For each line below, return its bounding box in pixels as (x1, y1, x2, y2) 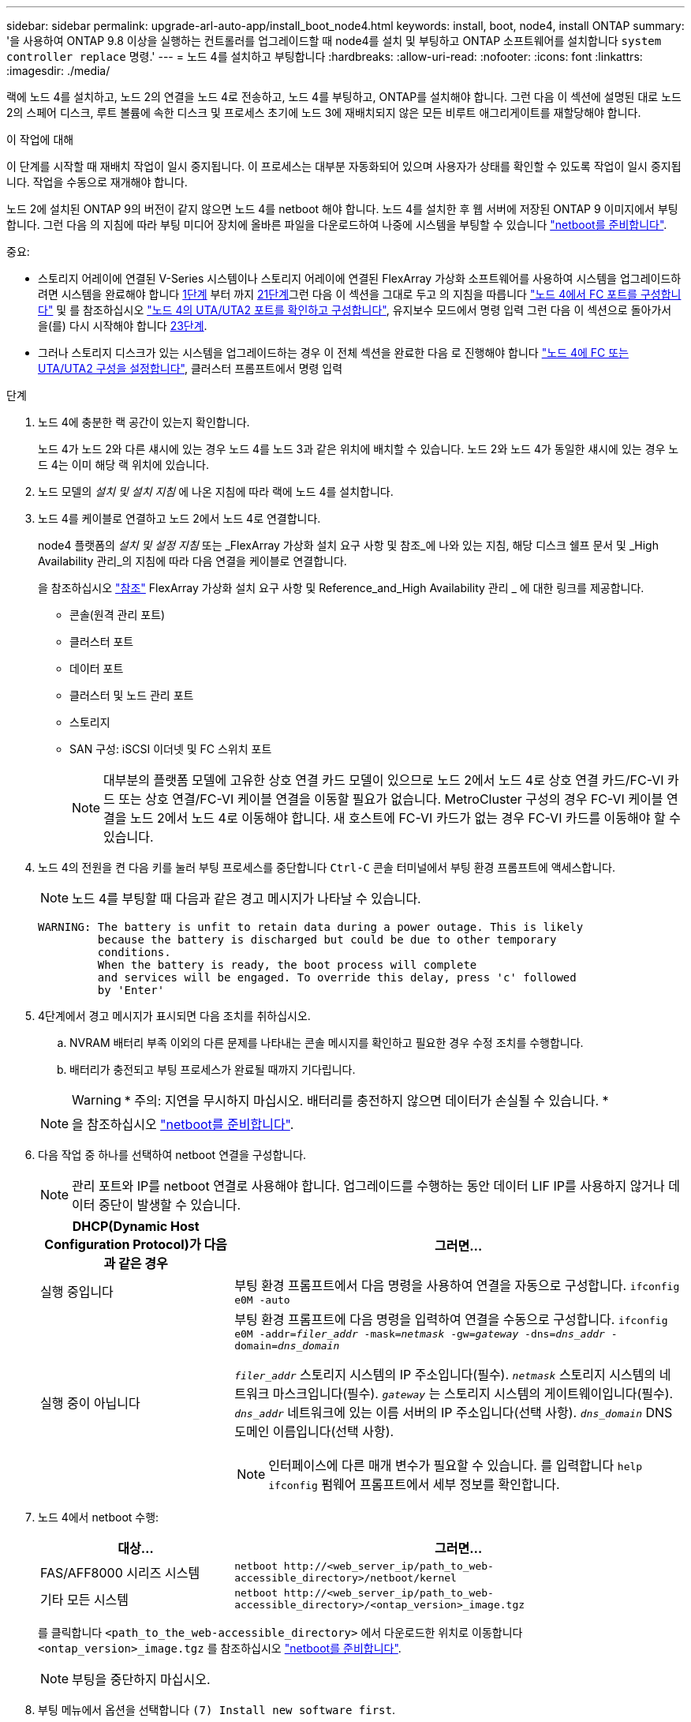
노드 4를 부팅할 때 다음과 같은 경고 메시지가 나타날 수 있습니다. (72, 891, 421, 906)
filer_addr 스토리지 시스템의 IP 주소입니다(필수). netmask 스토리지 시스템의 (234, 1367, 656, 1382)
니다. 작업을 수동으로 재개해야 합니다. (6, 175, 188, 189)
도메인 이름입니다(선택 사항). (234, 1424, 394, 1439)
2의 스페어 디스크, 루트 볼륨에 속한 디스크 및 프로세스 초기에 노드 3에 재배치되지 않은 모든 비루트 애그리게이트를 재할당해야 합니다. (6, 106, 641, 119)
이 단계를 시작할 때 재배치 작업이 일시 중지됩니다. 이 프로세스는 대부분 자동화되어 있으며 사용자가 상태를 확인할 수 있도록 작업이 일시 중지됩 (6, 159, 682, 173)
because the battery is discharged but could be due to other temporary (97, 933, 557, 946)
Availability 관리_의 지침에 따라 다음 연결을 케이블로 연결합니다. (38, 554, 347, 568)
